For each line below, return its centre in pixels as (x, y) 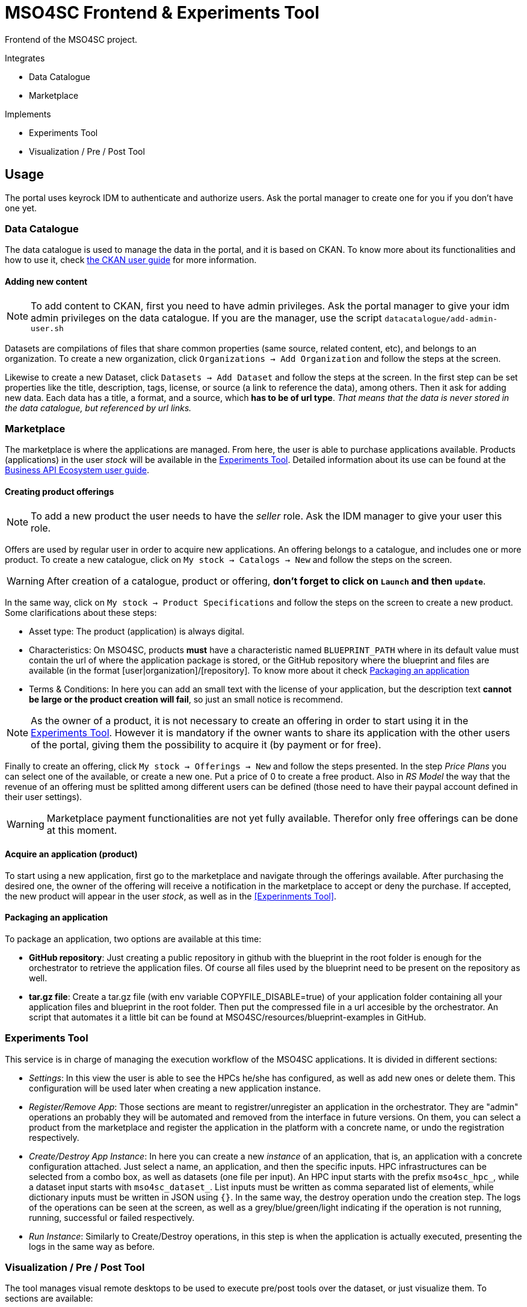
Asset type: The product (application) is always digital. (137, 631)
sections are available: (49, 1299)
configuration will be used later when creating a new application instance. (175, 1088)
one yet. (21, 208)
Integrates (25, 58)
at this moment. (82, 830)
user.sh (47, 328)
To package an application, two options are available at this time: (133, 939)
